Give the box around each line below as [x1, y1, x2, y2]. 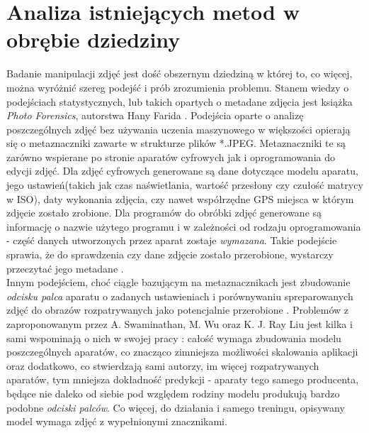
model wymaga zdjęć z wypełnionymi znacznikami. [6, 414, 227, 429]
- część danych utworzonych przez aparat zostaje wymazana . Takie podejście [6, 233, 337, 248]
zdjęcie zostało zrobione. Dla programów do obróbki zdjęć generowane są [6, 205, 322, 220]
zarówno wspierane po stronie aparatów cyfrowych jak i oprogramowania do [6, 149, 335, 164]
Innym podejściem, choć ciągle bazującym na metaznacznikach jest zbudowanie [6, 275, 351, 290]
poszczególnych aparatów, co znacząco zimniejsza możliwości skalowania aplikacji [6, 344, 358, 359]
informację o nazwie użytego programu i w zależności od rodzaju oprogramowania [6, 219, 361, 234]
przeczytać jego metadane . [6, 261, 124, 275]
